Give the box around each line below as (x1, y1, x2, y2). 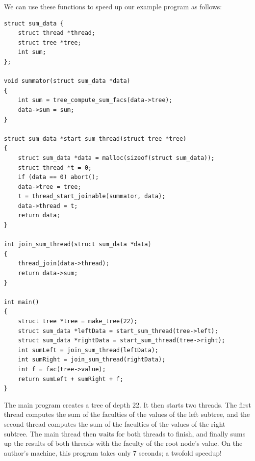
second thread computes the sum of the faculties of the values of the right (4, 418, 226, 429)
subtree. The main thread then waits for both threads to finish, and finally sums (4, 428, 246, 438)
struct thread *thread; (18, 29, 96, 37)
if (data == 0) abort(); (18, 174, 99, 181)
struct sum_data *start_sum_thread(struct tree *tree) (4, 135, 187, 142)
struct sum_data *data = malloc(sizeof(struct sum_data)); (18, 154, 215, 161)
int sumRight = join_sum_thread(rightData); (18, 356, 166, 363)
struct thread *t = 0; (18, 164, 92, 171)
